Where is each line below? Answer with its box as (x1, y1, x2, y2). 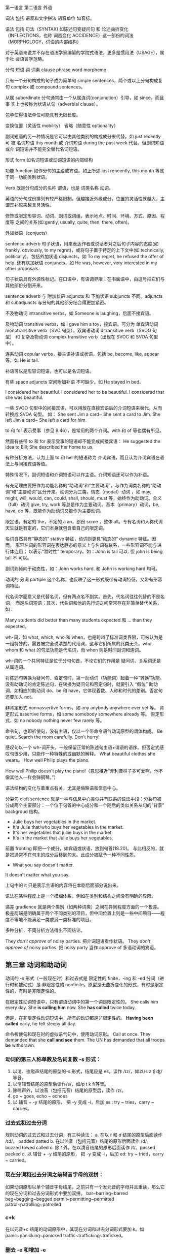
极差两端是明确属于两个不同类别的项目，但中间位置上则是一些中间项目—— (5, 910, 160, 916)
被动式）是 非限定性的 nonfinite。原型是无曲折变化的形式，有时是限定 (18, 981, 163, 987)
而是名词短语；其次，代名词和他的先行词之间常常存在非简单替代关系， (15, 600, 162, 606)
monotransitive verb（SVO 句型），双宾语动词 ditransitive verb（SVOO (5, 327, 152, 333)
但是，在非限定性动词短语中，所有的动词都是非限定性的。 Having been (5, 1015, 153, 1021)
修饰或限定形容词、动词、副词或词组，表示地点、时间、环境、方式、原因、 (5, 213, 160, 218)
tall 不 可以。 (5, 555, 32, 560)
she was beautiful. (5, 394, 44, 400)
